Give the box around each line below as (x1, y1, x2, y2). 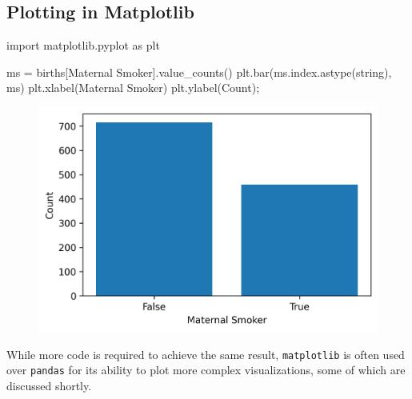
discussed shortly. (6, 377, 92, 393)
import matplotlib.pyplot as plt (6, 37, 160, 54)
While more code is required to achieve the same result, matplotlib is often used (6, 345, 405, 362)
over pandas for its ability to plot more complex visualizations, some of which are (6, 361, 406, 378)
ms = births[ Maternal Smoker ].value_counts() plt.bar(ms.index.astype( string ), (6, 63, 392, 80)
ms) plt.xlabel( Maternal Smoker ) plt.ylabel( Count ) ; (6, 79, 260, 96)
